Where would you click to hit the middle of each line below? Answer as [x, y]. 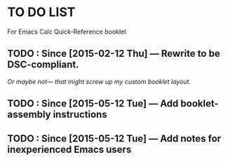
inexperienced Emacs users [69, 149]
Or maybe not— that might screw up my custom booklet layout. [99, 81]
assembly [29, 115]
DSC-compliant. [43, 65]
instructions [80, 115]
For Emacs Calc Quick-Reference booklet [67, 32]
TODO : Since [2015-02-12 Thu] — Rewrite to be [114, 54]
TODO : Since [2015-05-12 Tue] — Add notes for [114, 139]
